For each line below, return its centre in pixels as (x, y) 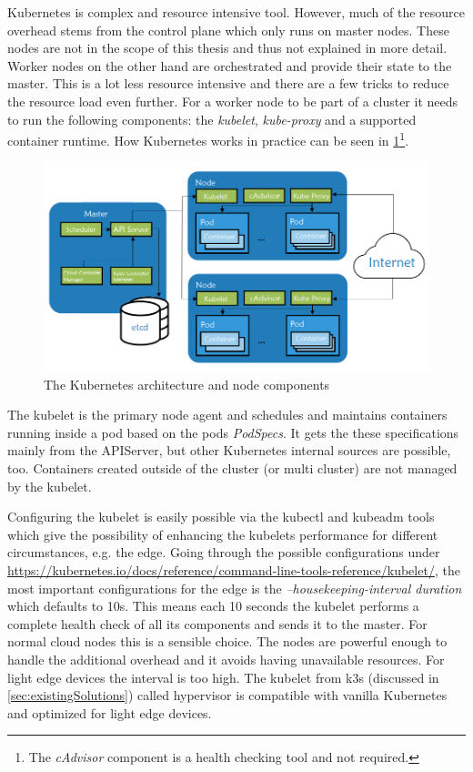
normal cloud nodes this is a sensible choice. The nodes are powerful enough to (227, 641)
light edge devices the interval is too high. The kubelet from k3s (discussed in (223, 677)
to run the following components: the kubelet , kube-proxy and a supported (212, 119)
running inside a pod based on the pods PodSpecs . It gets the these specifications (233, 432)
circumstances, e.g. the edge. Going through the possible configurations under (224, 552)
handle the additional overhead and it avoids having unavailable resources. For (226, 659)
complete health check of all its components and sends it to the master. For (217, 623)
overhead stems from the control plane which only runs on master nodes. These (228, 30)
